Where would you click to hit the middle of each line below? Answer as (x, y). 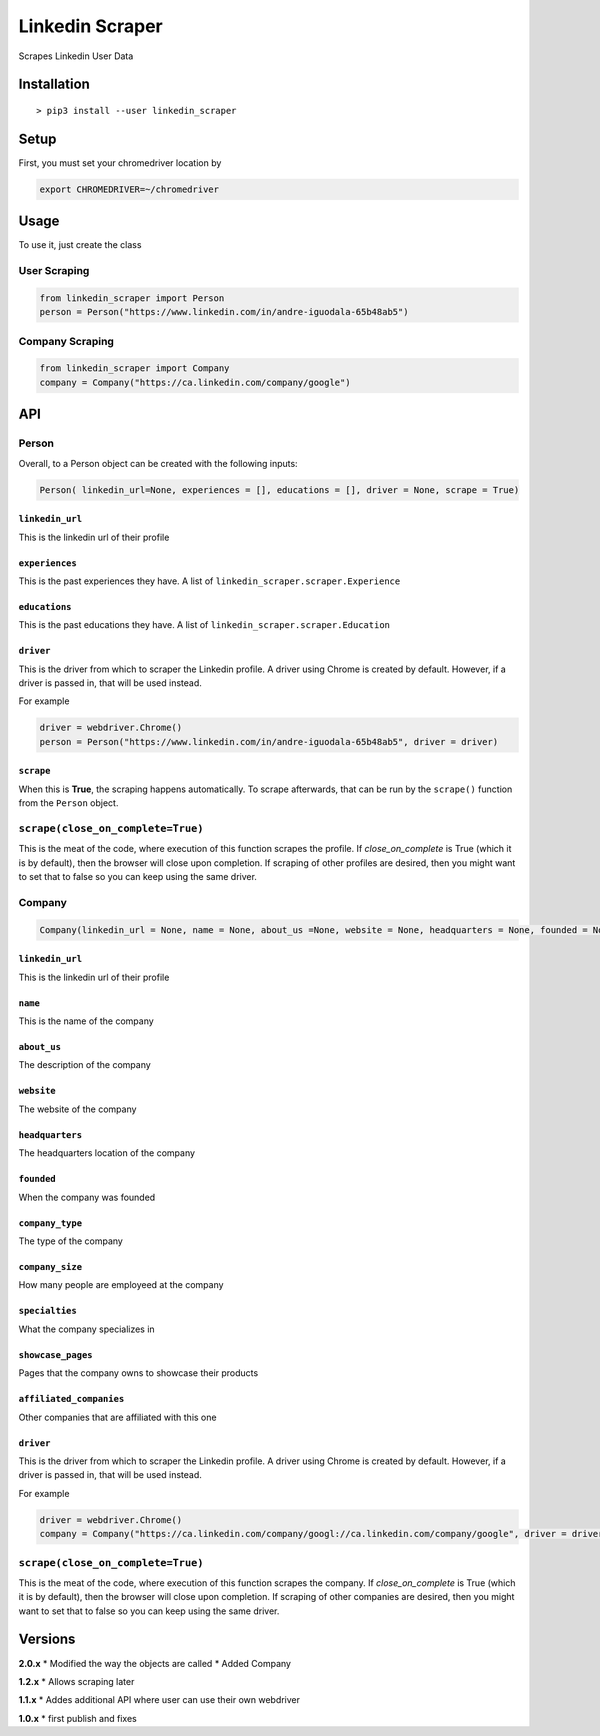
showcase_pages (56, 1354)
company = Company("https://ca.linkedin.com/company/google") (195, 382)
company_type (50, 1223)
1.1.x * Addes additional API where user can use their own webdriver (159, 1700)
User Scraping (54, 271)
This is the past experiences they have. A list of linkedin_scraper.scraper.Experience (209, 581)
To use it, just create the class (80, 245)
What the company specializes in (86, 1329)
